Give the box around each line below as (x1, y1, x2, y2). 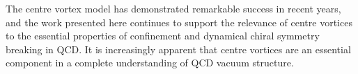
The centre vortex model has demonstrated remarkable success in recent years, (6, 1, 341, 15)
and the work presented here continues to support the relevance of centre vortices (6, 15, 352, 29)
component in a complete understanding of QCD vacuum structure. (6, 55, 294, 70)
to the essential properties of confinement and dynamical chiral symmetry (6, 28, 320, 43)
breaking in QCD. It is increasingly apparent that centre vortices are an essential (6, 41, 351, 56)
